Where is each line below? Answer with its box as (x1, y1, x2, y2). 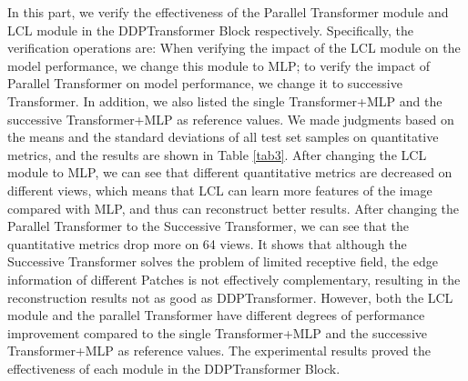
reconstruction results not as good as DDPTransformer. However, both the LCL (7, 287, 453, 306)
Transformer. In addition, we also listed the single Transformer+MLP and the (7, 91, 443, 110)
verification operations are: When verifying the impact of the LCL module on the (7, 38, 461, 57)
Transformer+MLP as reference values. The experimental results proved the (7, 341, 432, 360)
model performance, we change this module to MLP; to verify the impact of (7, 55, 431, 75)
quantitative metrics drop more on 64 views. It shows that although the (7, 234, 407, 253)
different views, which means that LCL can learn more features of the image (7, 180, 432, 199)
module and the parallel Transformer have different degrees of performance (7, 306, 425, 325)
